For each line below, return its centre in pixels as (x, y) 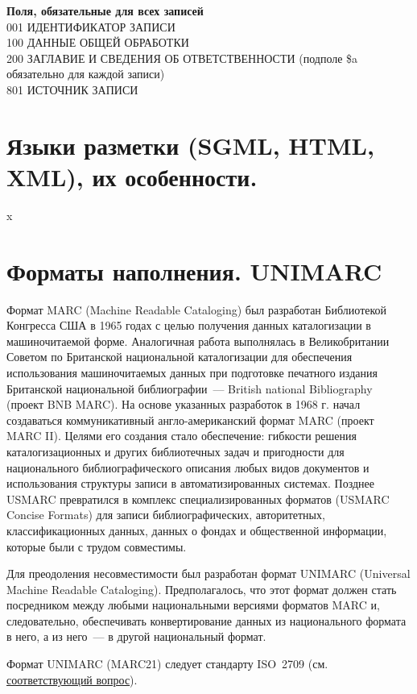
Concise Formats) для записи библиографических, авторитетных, (166, 515)
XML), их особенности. (132, 176)
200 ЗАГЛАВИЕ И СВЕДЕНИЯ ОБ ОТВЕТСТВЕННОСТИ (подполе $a (182, 58)
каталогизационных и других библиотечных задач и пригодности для (175, 451)
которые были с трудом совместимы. (97, 546)
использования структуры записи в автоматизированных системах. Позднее (190, 483)
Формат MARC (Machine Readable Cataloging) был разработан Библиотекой (197, 309)
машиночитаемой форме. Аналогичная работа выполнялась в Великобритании (198, 341)
